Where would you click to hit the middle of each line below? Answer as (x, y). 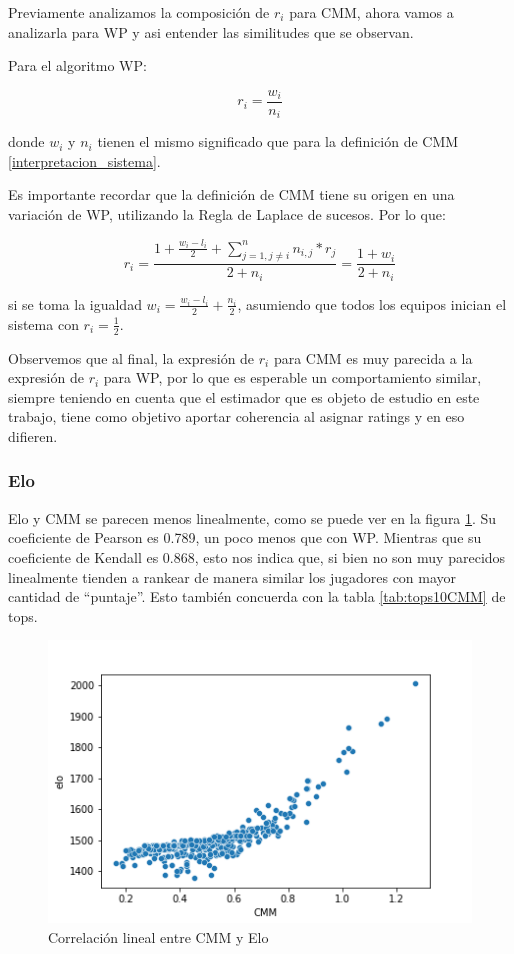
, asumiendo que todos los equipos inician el (372, 303)
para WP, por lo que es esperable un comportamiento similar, (292, 377)
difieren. (33, 435)
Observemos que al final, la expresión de (131, 357)
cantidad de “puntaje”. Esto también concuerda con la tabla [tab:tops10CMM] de (257, 596)
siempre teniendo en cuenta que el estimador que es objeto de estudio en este (244, 396)
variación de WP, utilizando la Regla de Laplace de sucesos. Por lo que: (227, 214)
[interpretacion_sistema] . (84, 160)
